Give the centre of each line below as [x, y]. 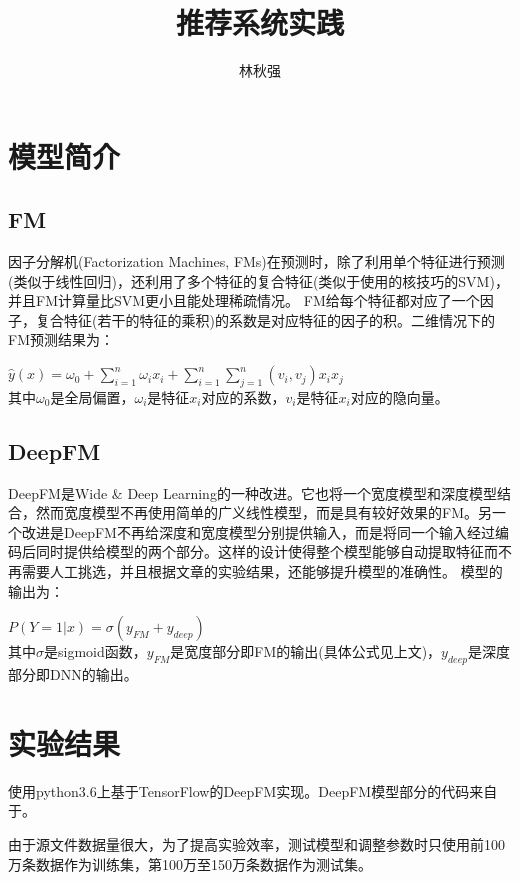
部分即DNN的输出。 [73, 674]
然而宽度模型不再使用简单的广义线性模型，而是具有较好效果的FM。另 [263, 512]
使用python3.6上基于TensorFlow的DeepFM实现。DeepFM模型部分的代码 [239, 790]
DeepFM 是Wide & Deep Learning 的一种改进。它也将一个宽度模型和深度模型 [252, 492]
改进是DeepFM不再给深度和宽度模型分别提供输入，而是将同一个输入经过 [258, 531]
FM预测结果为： [61, 339]
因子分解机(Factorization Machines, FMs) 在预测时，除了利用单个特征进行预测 [256, 261]
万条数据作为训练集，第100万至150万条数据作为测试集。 [190, 863]
